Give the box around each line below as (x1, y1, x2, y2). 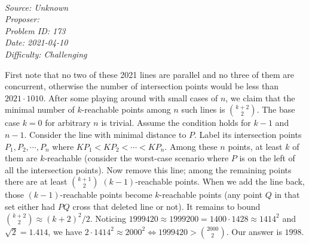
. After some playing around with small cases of (43, 91, 218, 104)
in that (274, 188, 300, 201)
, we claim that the (225, 91, 295, 104)
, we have (48, 225, 82, 237)
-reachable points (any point (159, 188, 262, 201)
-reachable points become (60, 188, 152, 201)
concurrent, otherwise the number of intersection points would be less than (5, 80, 279, 92)
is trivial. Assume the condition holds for (101, 116, 251, 129)
